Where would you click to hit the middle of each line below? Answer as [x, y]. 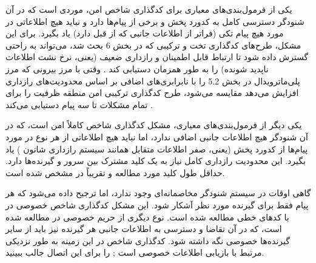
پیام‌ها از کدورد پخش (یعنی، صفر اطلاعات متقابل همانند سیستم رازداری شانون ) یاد [157, 149]
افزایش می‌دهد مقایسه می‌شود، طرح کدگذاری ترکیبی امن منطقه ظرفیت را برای [152, 93]
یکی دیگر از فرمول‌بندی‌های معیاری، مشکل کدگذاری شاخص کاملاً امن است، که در [154, 125]
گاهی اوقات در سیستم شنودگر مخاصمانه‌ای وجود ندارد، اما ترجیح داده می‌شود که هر [158, 193]
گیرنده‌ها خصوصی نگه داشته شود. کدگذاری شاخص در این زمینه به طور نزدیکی [148, 240]
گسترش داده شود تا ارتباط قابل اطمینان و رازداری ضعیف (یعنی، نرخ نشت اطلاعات [157, 57]
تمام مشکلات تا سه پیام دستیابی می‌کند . [79, 104]
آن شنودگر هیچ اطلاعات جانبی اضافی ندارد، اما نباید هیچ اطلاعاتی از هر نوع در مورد [157, 136]
